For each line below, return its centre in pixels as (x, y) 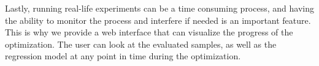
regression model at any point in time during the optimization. (123, 56)
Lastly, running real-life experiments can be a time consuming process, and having (159, 8)
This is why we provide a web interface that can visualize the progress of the (149, 32)
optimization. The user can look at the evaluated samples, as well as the (141, 44)
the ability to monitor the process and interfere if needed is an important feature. (158, 20)
